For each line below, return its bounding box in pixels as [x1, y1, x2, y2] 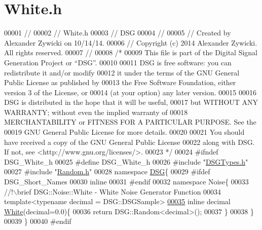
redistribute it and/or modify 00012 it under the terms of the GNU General [4, 67, 240, 78]
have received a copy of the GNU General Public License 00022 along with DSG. [4, 136, 255, 147]
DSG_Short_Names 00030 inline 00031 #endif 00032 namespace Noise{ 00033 [4, 176, 249, 187]
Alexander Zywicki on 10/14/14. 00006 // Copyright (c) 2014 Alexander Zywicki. [4, 37, 257, 48]
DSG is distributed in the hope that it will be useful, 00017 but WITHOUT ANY [4, 97, 258, 107]
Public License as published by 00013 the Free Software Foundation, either [4, 77, 236, 88]
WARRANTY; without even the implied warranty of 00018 [4, 106, 188, 117]
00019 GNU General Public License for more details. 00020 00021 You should [4, 127, 245, 137]
